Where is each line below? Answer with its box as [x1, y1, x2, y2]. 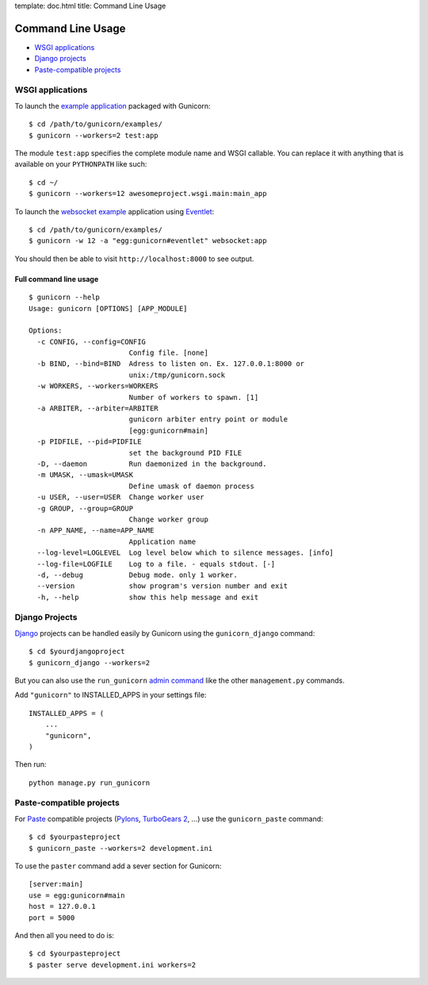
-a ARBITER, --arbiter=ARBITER [36, 404, 159, 413]
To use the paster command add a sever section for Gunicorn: [14, 861, 222, 871]
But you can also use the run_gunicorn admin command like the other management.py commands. [14, 675, 345, 685]
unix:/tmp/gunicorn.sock [128, 370, 226, 379]
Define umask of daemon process [128, 481, 255, 491]
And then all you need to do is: [14, 930, 115, 940]
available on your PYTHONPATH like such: [14, 160, 147, 169]
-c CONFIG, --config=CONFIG [36, 337, 147, 346]
